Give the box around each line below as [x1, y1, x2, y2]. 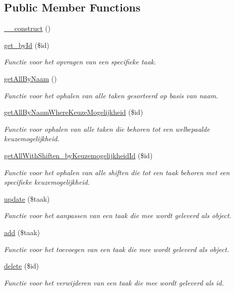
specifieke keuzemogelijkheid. [4, 177, 90, 187]
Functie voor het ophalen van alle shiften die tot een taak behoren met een [4, 167, 230, 177]
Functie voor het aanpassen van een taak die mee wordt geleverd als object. [4, 210, 232, 221]
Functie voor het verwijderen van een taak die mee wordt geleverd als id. [4, 277, 224, 288]
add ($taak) [4, 227, 40, 237]
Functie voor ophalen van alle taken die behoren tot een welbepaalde [4, 123, 210, 134]
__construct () [4, 23, 51, 33]
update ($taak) [4, 193, 50, 204]
